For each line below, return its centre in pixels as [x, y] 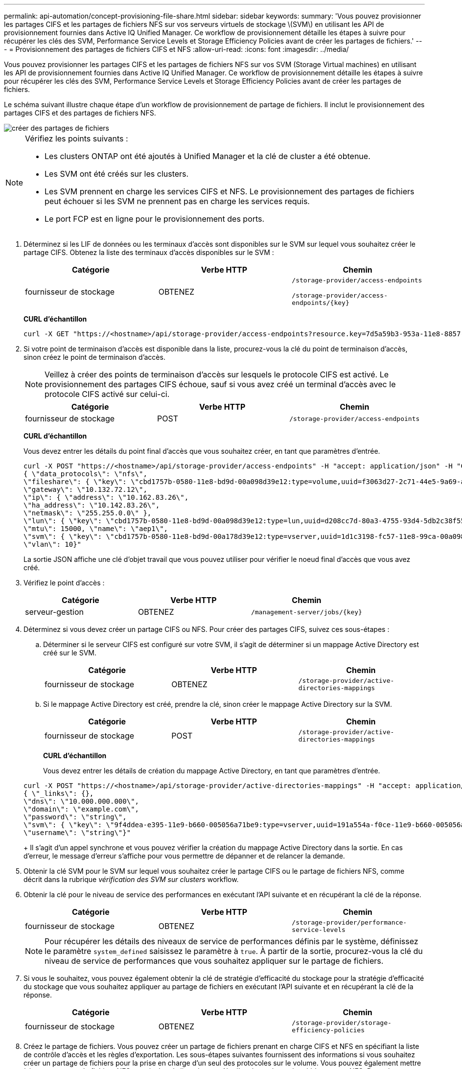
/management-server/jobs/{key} [306, 612]
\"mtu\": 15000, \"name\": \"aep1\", [96, 529]
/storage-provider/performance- [349, 922]
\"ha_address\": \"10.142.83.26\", [92, 505]
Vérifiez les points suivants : [77, 139]
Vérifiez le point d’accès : [64, 583]
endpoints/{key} [321, 303]
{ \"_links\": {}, [59, 793]
